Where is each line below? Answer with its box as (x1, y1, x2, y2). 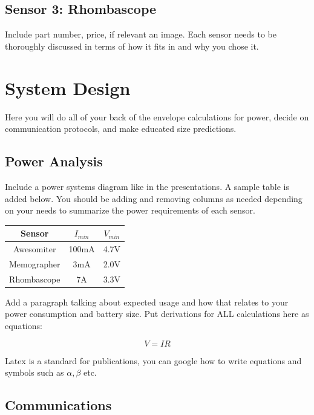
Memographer (9, 257, 61, 270)
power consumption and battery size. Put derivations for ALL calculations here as (5, 307, 309, 320)
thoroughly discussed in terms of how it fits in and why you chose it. (5, 39, 259, 52)
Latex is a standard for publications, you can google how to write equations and (5, 354, 302, 367)
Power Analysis (5, 152, 103, 171)
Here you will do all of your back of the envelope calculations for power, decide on (5, 110, 309, 123)
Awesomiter (13, 243, 56, 255)
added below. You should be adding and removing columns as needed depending (5, 192, 303, 204)
